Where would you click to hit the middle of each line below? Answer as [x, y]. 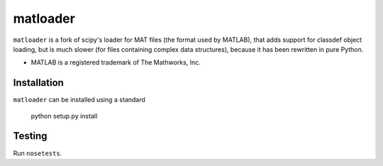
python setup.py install [64, 116]
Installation [38, 83]
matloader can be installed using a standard [79, 100]
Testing [30, 136]
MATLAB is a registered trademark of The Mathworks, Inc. [116, 62]
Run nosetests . [38, 153]
